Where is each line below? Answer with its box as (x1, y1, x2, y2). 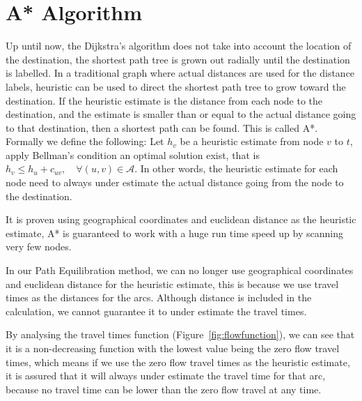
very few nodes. (6, 239, 72, 254)
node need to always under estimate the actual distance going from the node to (6, 175, 344, 190)
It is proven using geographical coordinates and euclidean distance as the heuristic (6, 212, 356, 227)
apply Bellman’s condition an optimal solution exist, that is (6, 147, 260, 162)
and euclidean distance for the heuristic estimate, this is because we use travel (6, 276, 339, 291)
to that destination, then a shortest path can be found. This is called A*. (6, 120, 318, 135)
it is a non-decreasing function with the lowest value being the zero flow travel (6, 341, 340, 355)
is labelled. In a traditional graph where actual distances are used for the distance (6, 66, 355, 80)
